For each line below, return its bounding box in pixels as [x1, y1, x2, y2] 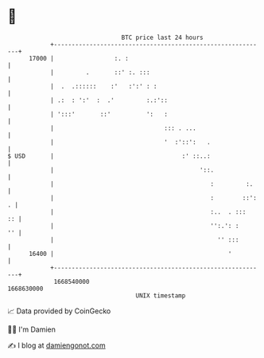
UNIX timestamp [135, 291, 186, 300]
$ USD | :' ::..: [7, 151, 212, 160]
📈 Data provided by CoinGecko [7, 306, 111, 316]
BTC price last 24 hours [121, 33, 204, 41]
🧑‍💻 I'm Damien [7, 325, 56, 334]
